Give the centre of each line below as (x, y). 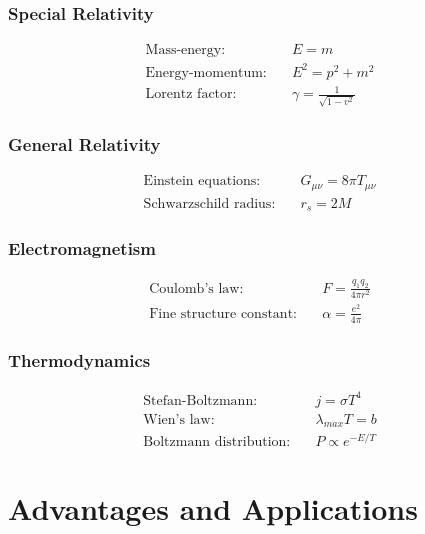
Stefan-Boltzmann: (200, 400)
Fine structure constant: (223, 313)
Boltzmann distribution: (217, 442)
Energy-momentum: (206, 72)
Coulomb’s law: (196, 288)
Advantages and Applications (213, 507)
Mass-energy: (185, 50)
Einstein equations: (202, 181)
